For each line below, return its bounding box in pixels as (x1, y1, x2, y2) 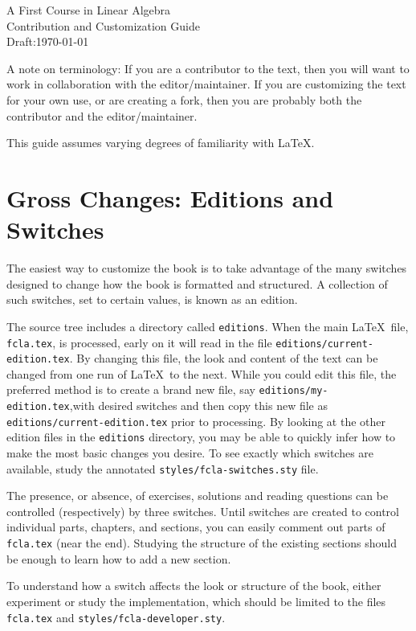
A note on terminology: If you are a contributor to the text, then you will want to (6, 59, 410, 76)
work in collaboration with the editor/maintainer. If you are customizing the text (6, 76, 406, 92)
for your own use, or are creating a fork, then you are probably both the (6, 91, 362, 108)
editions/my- (259, 385, 328, 397)
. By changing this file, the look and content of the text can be (69, 350, 378, 367)
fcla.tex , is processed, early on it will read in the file (6, 334, 272, 350)
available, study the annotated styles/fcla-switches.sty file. (6, 460, 319, 477)
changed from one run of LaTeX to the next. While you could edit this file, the (6, 365, 397, 382)
